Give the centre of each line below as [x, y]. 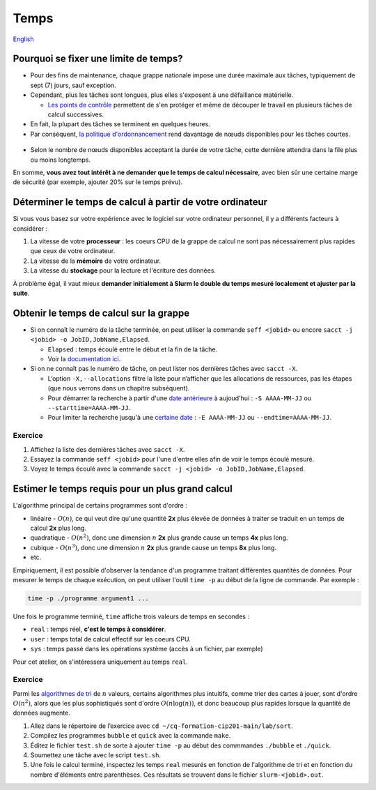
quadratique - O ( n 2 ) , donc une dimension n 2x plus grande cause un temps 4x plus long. [159, 537]
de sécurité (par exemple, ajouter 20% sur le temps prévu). [98, 182]
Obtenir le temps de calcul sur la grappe [101, 313]
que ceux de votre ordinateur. [73, 251]
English [23, 39]
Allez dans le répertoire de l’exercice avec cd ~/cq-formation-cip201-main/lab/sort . [162, 726]
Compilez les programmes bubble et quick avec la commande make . [131, 736]
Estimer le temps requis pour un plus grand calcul [123, 489]
